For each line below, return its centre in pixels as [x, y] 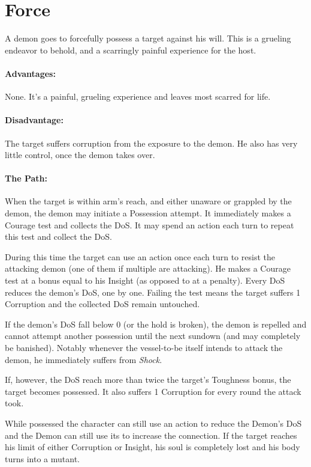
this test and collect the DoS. [58, 237]
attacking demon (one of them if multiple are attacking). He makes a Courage [148, 268]
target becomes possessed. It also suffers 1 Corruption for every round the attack [153, 391]
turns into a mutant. [42, 458]
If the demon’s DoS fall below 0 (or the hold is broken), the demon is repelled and [156, 324]
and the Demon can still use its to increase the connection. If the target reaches [151, 435]
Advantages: [30, 73]
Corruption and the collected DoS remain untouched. [102, 304]
